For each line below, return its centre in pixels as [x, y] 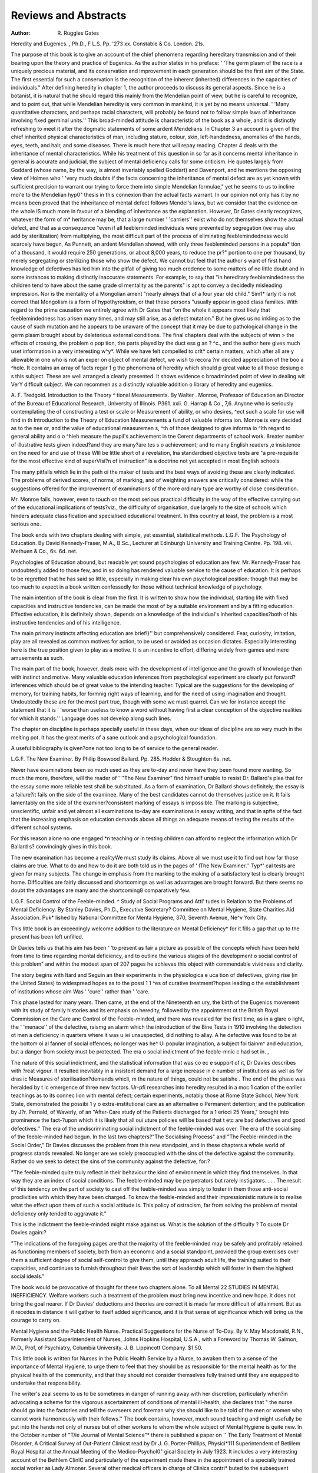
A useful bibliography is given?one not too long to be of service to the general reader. [115, 748]
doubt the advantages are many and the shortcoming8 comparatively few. [101, 890]
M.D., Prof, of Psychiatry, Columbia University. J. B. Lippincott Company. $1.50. [107, 1348]
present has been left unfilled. [47, 937]
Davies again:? [29, 1233]
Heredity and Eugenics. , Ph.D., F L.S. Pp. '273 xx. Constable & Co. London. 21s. [107, 44]
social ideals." [28, 1276]
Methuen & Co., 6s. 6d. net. [44, 551]
